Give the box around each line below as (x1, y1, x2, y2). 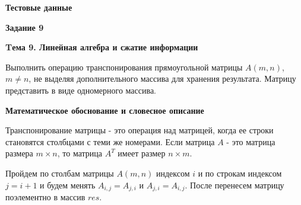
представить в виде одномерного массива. (5, 84, 156, 96)
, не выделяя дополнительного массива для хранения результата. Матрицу (28, 72, 296, 85)
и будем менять (40, 178, 96, 191)
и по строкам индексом (198, 166, 282, 179)
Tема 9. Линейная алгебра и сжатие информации (5, 41, 198, 53)
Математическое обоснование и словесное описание (5, 104, 204, 116)
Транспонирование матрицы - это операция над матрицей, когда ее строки (5, 124, 274, 136)
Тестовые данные (5, 1, 72, 13)
